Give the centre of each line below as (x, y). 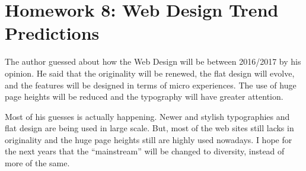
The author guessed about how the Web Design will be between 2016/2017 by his (153, 61)
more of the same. (37, 163)
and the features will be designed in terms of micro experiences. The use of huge (151, 85)
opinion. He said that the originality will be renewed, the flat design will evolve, (150, 73)
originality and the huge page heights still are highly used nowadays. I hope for (149, 139)
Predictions (52, 33)
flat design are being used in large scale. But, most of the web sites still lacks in (149, 128)
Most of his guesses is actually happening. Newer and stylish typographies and (147, 116)
